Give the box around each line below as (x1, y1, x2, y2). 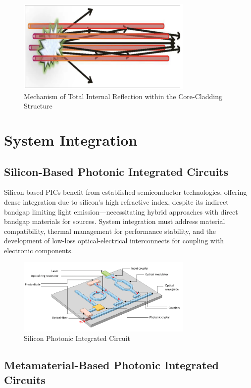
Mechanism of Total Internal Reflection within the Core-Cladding (24, 91, 222, 101)
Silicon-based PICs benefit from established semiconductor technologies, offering (4, 187, 247, 197)
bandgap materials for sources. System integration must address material (4, 216, 225, 226)
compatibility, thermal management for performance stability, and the (4, 225, 216, 236)
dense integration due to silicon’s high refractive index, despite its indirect (4, 196, 229, 207)
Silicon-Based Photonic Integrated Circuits (4, 164, 229, 179)
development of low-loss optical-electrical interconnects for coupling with (4, 235, 224, 246)
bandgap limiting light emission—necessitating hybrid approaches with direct (4, 206, 238, 217)
